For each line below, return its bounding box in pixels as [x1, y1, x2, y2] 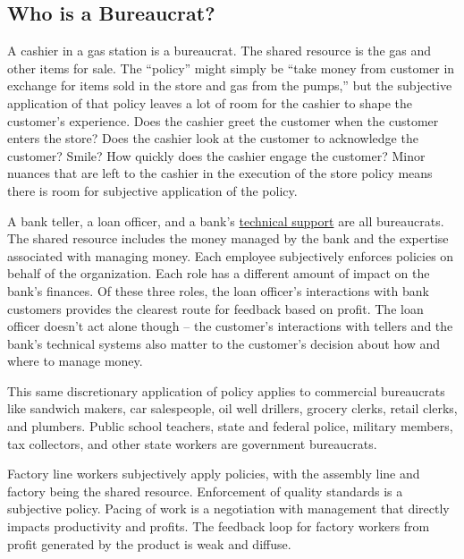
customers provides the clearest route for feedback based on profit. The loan [7, 299, 424, 318]
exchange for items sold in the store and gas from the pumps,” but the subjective [7, 76, 452, 95]
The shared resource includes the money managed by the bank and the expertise [7, 229, 449, 248]
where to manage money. [7, 351, 143, 370]
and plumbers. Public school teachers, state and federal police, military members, [7, 417, 453, 436]
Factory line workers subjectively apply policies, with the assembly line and [7, 464, 420, 483]
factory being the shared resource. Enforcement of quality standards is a [7, 481, 403, 500]
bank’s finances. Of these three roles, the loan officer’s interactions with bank [7, 281, 429, 300]
